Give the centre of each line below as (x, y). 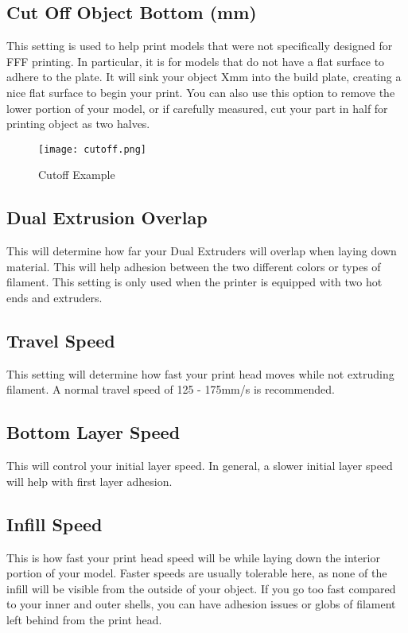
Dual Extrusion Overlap (107, 217)
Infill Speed (54, 524)
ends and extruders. (54, 297)
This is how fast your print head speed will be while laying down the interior (193, 557)
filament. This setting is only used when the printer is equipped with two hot (194, 282)
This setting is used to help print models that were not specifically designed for (200, 46)
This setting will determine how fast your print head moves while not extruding (200, 373)
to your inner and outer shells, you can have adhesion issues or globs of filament (201, 604)
